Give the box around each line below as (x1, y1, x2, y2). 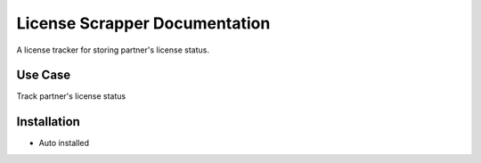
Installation (16, 114, 80, 129)
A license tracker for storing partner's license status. (16, 45, 209, 55)
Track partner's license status (16, 91, 126, 102)
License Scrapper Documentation (16, 13, 271, 33)
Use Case (16, 68, 71, 83)
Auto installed (38, 138, 89, 149)
